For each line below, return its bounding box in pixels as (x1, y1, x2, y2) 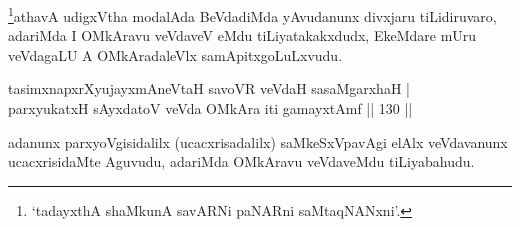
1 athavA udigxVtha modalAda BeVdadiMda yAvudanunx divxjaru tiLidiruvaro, (8, 3, 497, 26)
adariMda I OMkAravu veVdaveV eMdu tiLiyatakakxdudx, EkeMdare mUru (8, 25, 477, 46)
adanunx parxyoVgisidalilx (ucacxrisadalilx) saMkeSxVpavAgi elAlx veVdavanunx (8, 131, 508, 152)
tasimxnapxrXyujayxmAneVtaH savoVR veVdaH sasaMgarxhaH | (8, 78, 410, 99)
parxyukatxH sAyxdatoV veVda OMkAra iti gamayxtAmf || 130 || (8, 98, 413, 119)
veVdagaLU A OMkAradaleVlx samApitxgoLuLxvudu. (8, 44, 343, 65)
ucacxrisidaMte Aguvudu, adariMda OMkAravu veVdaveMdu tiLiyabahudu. (8, 151, 475, 172)
